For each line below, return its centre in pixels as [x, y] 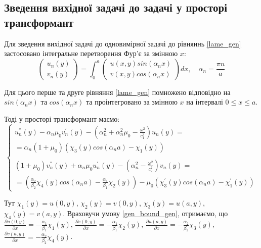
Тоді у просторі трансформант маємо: [62, 118]
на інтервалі [205, 102]
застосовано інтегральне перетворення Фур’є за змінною [91, 53]
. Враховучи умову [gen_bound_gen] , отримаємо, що [145, 213]
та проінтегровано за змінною [132, 102]
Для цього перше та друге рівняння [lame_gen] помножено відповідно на [117, 92]
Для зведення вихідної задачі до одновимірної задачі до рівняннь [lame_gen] [123, 43]
